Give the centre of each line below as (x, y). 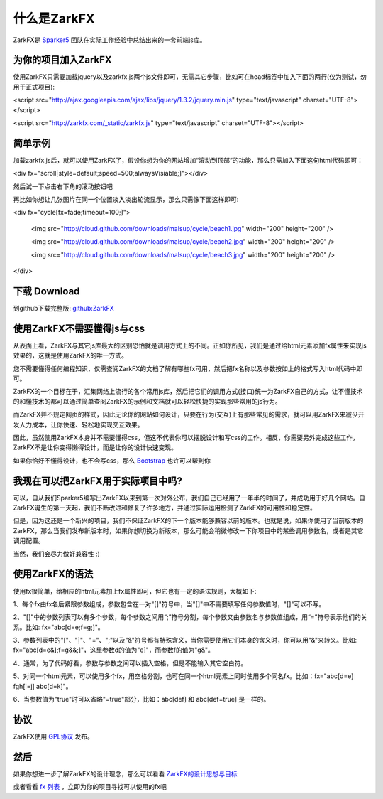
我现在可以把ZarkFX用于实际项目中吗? (98, 481)
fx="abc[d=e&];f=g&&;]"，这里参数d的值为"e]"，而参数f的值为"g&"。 (113, 650)
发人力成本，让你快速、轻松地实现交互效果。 (78, 424)
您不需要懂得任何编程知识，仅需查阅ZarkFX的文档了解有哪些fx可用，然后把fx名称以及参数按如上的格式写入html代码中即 (188, 368)
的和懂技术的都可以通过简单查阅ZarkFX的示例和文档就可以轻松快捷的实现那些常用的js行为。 (147, 401)
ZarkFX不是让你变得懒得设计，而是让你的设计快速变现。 (95, 447)
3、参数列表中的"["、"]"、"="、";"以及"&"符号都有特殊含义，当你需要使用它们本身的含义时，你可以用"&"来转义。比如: (185, 640)
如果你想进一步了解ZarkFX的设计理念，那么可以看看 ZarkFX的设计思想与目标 (125, 773)
